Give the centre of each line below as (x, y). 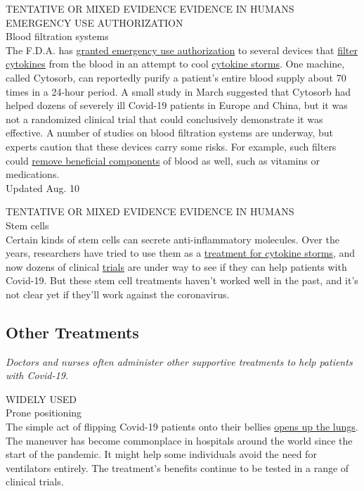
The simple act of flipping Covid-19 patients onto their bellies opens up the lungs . (182, 427)
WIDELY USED (41, 398)
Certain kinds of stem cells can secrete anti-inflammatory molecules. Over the (173, 239)
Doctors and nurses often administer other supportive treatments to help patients (179, 361)
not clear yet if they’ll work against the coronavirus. (118, 294)
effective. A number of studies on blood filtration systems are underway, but (170, 133)
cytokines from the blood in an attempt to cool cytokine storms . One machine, (175, 64)
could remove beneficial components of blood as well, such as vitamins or (163, 160)
